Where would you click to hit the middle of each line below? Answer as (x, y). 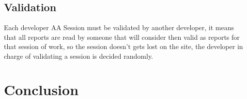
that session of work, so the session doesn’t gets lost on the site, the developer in (123, 46)
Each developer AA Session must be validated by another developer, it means (119, 27)
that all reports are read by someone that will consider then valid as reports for (122, 37)
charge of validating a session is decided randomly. (78, 56)
